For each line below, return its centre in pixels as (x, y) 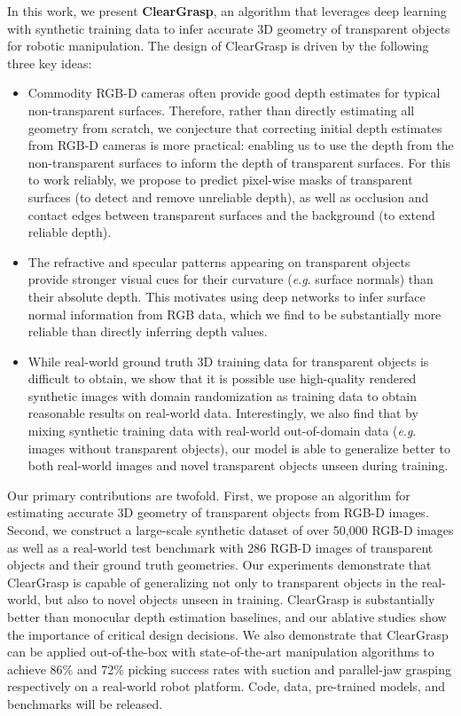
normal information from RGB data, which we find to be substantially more (234, 314)
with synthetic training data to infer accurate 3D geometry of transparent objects (229, 28)
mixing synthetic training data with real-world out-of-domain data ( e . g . (222, 431)
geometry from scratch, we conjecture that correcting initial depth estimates (235, 127)
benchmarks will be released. (85, 703)
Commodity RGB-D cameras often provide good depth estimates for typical (234, 93)
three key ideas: (50, 63)
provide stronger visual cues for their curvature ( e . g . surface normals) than (230, 279)
